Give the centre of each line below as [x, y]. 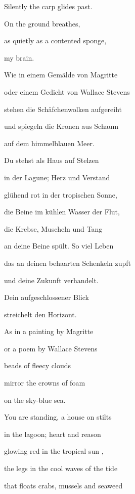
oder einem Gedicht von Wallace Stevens [67, 91]
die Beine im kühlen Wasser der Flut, [62, 212]
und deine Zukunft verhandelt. [51, 280]
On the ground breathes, [42, 23]
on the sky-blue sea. [35, 400]
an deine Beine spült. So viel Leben [59, 246]
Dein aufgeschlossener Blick [47, 297]
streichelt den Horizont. [40, 314]
